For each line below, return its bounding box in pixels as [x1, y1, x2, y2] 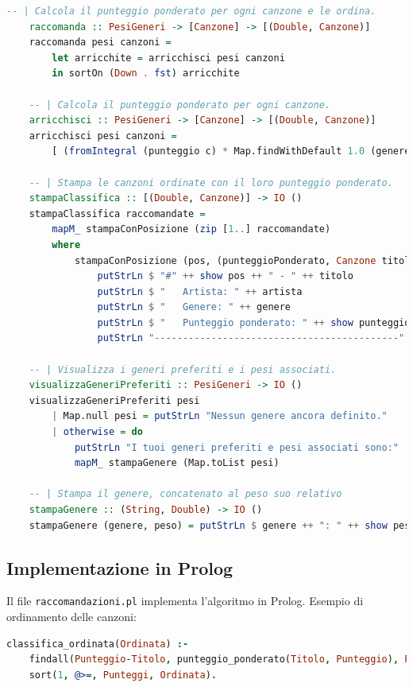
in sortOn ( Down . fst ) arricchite [52, 68, 240, 80]
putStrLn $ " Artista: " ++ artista [97, 285, 303, 297]
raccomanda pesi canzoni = [29, 37, 172, 49]
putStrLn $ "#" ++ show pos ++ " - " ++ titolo [97, 270, 353, 282]
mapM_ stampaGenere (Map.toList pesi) [74, 457, 280, 469]
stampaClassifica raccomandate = [29, 208, 206, 219]
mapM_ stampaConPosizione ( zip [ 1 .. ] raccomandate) [52, 223, 331, 235]
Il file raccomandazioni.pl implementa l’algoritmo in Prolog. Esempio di [6, 592, 364, 609]
